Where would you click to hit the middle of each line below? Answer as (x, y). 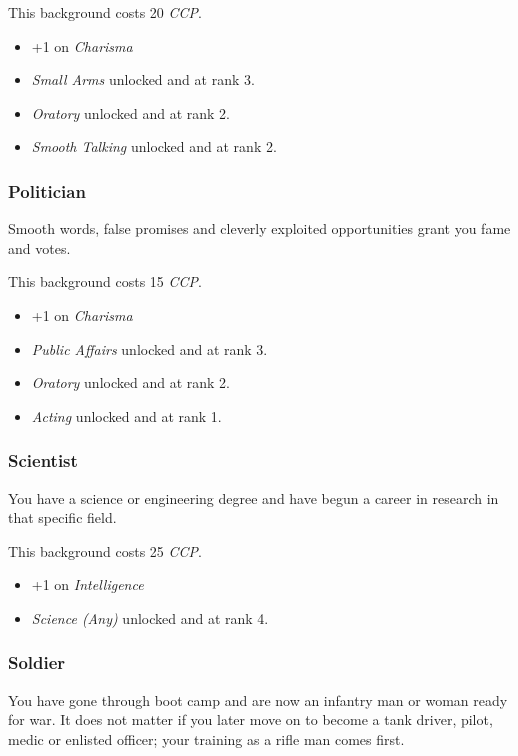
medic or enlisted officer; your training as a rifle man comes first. (206, 738)
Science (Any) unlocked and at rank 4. (150, 617)
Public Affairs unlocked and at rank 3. (149, 348)
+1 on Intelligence (87, 584)
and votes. (39, 247)
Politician (47, 190)
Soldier (37, 662)
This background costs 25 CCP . (105, 550)
